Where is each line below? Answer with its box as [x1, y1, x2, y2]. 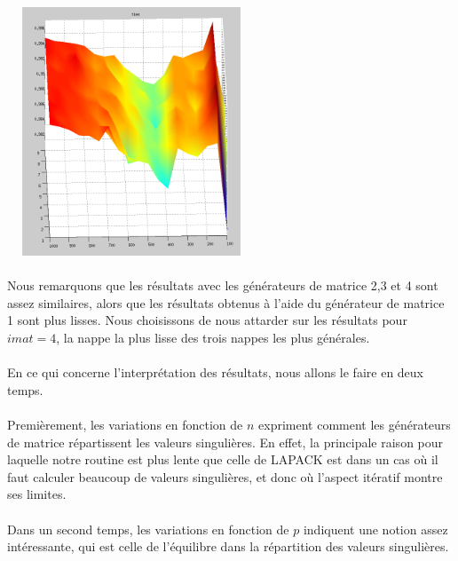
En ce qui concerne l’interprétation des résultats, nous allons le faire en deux [7, 363, 423, 382]
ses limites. [7, 485, 67, 503]
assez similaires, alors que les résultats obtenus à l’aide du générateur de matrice [7, 293, 445, 312]
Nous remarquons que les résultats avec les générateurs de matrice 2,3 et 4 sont [7, 276, 438, 295]
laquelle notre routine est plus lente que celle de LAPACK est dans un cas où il [7, 450, 438, 469]
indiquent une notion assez [303, 519, 448, 538]
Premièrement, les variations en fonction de [7, 415, 243, 433]
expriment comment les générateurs [258, 415, 451, 433]
